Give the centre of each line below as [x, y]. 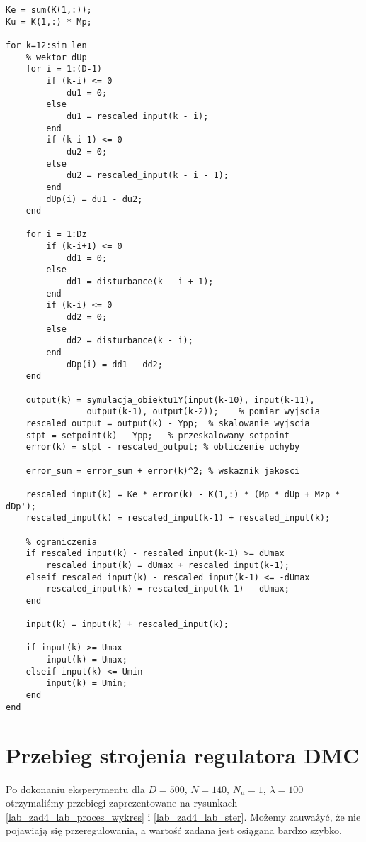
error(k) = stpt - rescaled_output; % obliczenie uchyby [163, 447]
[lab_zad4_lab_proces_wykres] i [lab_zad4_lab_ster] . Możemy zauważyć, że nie [183, 816]
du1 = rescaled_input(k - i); [137, 116]
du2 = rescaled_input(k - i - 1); [147, 176]
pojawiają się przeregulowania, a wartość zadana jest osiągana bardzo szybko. [174, 830]
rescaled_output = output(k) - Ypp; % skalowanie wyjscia [168, 423]
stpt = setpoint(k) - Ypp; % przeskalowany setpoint [158, 435]
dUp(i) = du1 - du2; [95, 199]
